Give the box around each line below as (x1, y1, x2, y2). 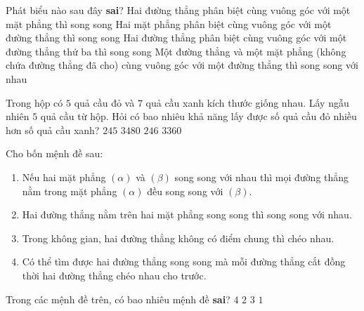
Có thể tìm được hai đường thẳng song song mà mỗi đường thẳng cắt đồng (22, 254, 346, 269)
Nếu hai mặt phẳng (22, 169, 106, 184)
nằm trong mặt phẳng (22, 183, 117, 198)
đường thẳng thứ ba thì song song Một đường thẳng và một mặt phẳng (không (6, 44, 346, 58)
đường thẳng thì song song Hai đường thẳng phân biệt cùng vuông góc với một (6, 30, 347, 45)
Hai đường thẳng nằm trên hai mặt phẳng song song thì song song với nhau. (22, 207, 352, 222)
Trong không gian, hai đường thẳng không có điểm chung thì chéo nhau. (22, 230, 334, 245)
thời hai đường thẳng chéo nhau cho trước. (22, 267, 207, 282)
